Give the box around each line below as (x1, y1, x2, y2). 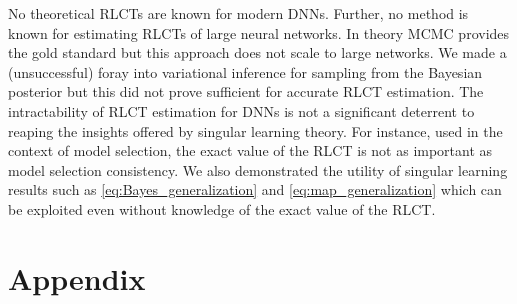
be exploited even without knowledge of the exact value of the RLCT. (8, 198, 436, 219)
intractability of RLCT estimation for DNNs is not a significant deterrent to (8, 100, 475, 121)
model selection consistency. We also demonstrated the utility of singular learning (8, 159, 508, 180)
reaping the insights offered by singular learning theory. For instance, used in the (8, 120, 503, 141)
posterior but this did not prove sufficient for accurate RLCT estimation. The (8, 81, 484, 102)
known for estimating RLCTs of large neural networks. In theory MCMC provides (8, 22, 510, 43)
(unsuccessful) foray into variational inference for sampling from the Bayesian (8, 61, 483, 82)
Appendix (8, 257, 146, 298)
